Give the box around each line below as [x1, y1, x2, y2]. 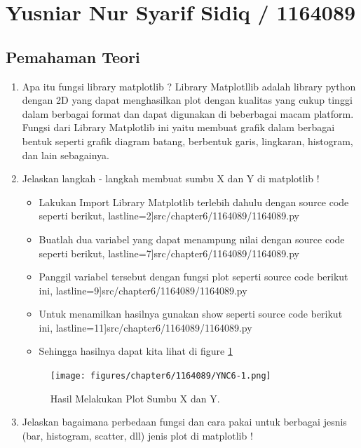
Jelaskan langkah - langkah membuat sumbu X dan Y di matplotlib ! [22, 171, 320, 186]
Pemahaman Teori [6, 46, 140, 67]
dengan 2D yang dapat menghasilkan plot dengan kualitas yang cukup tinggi [22, 93, 353, 107]
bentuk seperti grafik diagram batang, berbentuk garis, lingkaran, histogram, [22, 133, 353, 148]
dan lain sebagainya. [22, 147, 109, 162]
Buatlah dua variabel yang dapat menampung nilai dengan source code [39, 231, 345, 246]
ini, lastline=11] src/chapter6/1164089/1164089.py [39, 320, 252, 334]
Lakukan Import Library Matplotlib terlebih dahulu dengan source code [39, 194, 349, 209]
